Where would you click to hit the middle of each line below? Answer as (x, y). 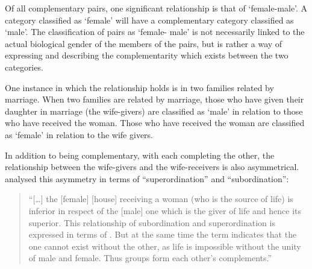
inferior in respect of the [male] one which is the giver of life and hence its (165, 210)
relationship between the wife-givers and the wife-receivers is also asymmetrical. (152, 167)
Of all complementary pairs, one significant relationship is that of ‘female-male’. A (156, 8)
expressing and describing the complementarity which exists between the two (147, 55)
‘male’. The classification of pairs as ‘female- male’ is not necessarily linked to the (155, 32)
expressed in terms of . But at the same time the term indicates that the (163, 234)
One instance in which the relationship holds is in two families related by (139, 87)
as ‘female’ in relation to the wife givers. (79, 134)
